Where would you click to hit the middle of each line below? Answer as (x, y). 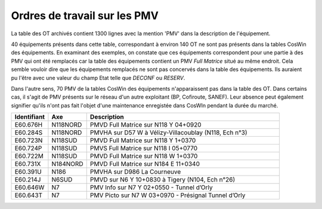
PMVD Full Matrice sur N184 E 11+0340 (145, 164)
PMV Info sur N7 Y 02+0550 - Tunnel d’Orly (151, 188)
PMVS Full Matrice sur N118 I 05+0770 (144, 148)
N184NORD (67, 164)
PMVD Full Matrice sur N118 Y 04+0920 (146, 125)
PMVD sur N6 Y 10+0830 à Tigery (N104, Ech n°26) (162, 180)
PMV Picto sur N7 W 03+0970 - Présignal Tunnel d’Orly (168, 195)
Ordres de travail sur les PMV (85, 16)
